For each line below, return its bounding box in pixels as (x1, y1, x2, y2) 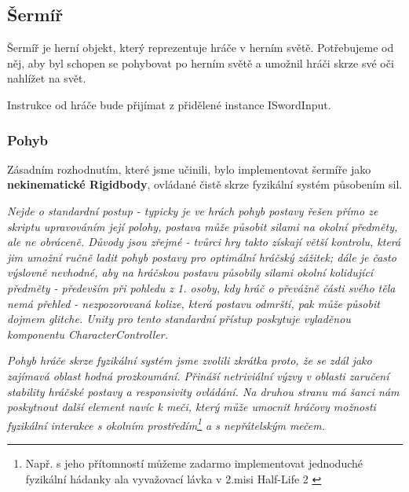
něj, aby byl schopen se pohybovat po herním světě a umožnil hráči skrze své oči (7, 54, 394, 71)
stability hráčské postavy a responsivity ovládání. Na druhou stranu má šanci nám (7, 383, 400, 399)
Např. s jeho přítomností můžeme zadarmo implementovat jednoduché (25, 454, 363, 471)
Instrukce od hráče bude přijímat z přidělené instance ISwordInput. (7, 96, 331, 112)
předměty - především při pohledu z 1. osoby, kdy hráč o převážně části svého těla (7, 279, 396, 296)
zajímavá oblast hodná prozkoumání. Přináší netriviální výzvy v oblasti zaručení (7, 367, 389, 384)
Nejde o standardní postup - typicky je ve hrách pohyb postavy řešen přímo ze (7, 202, 378, 218)
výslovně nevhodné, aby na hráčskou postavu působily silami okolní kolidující (7, 264, 374, 281)
